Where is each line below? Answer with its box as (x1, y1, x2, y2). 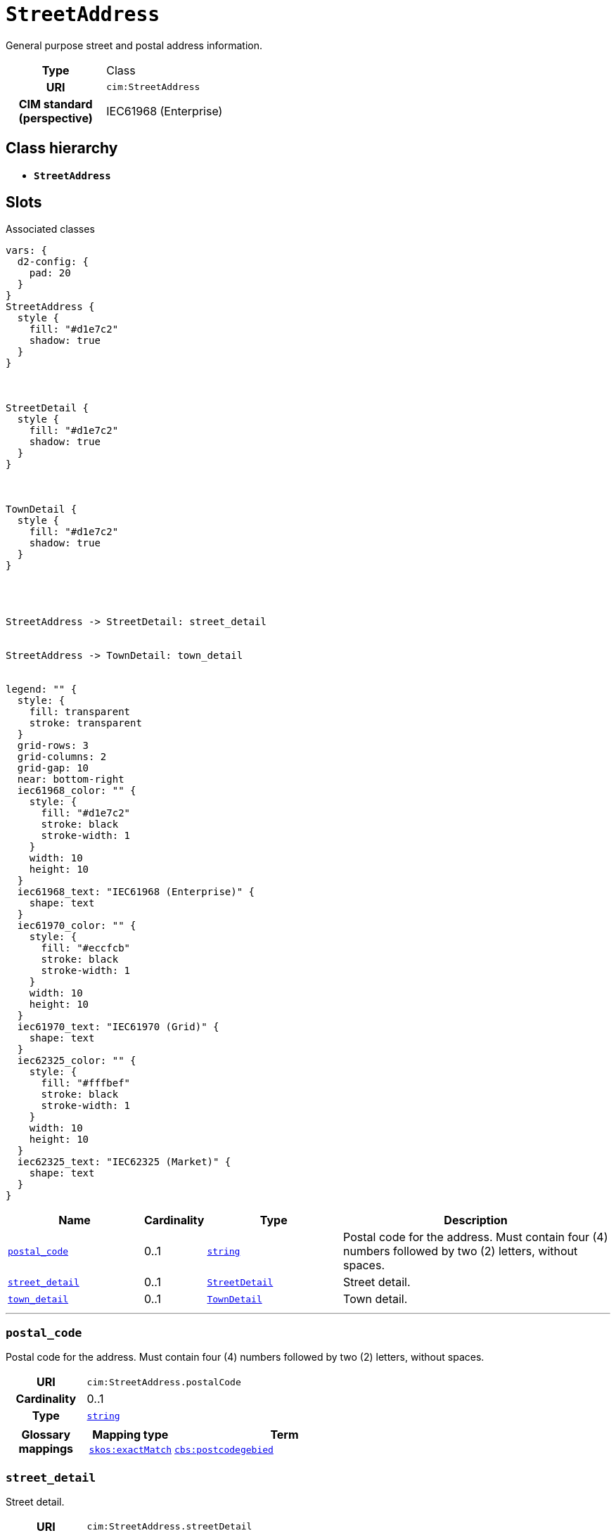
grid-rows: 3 (17, 740, 89, 752)
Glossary (21, 1427, 71, 1442)
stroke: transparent (29, 717, 142, 729)
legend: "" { (6, 684, 77, 695)
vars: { (6, 245, 48, 257)
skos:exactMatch (89, 1444, 172, 1456)
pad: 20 (29, 267, 71, 279)
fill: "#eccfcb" (41, 942, 131, 954)
